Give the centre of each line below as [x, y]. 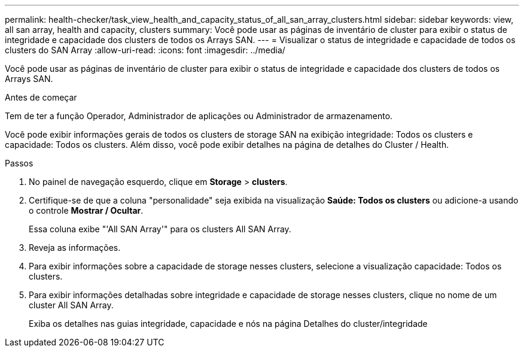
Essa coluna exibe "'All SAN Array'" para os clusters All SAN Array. [160, 229]
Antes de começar [41, 97]
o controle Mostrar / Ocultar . [86, 210]
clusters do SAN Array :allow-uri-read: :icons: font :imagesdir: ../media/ [145, 50]
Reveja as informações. [75, 248]
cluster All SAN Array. [71, 305]
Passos [19, 163]
